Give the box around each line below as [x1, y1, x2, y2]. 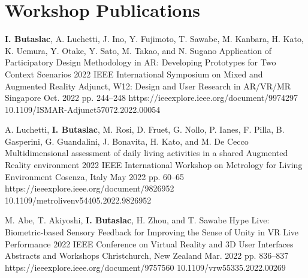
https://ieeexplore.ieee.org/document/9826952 [5, 182, 174, 195]
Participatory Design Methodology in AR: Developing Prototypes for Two [5, 56, 276, 68]
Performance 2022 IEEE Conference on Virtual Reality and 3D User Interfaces [5, 237, 294, 250]
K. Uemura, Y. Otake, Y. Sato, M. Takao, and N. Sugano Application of [5, 44, 271, 56]
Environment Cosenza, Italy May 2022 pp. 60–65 [5, 170, 185, 183]
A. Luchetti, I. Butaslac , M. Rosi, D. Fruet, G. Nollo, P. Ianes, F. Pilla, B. [5, 123, 285, 136]
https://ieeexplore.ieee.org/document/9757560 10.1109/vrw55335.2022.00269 [5, 261, 286, 273]
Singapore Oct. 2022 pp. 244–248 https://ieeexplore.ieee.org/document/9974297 [5, 91, 298, 104]
